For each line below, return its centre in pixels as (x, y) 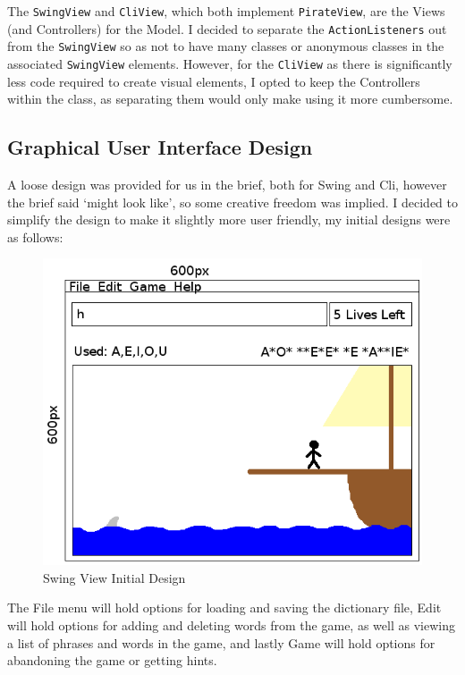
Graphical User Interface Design (160, 147)
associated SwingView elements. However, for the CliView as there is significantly (230, 63)
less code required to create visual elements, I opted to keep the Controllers (214, 81)
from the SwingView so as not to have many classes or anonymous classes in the (226, 46)
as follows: (35, 236)
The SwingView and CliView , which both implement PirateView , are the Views (226, 11)
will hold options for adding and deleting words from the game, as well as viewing (231, 624)
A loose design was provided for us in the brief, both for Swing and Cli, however (227, 185)
